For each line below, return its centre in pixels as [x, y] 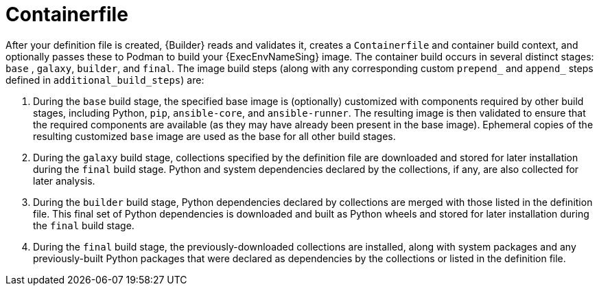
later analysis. [64, 181]
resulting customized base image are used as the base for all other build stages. [214, 136]
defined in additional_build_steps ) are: [105, 80]
